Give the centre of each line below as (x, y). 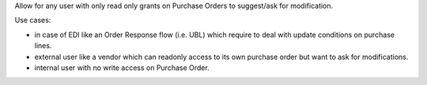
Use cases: (33, 20)
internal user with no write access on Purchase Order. (122, 68)
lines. (43, 46)
